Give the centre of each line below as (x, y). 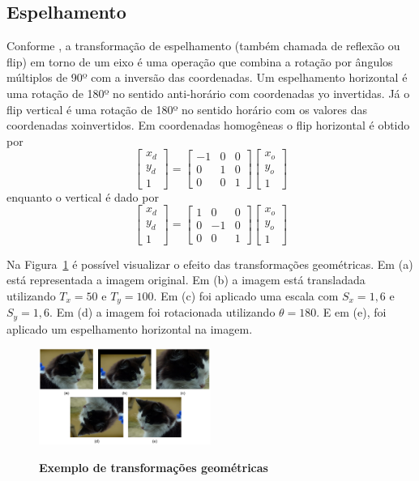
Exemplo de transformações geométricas (154, 467)
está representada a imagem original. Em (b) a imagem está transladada (186, 280)
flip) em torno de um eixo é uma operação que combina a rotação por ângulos (200, 61)
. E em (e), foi (351, 312)
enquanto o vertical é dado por (83, 196)
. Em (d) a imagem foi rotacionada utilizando (162, 312)
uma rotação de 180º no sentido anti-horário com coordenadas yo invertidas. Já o (208, 93)
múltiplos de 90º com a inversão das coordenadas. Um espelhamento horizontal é (207, 77)
